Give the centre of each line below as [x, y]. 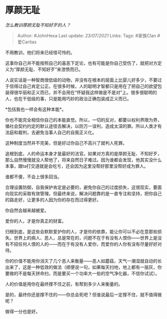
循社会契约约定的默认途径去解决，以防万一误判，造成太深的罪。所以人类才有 [83, 126]
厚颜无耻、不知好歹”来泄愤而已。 [49, 69]
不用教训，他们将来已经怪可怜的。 [40, 52]
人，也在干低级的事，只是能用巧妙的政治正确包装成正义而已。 [68, 98]
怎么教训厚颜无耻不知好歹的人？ [38, 25]
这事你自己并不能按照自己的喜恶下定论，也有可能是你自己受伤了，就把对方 [81, 63]
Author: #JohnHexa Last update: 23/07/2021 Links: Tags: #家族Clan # [89, 35]
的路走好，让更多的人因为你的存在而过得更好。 [53, 200]
